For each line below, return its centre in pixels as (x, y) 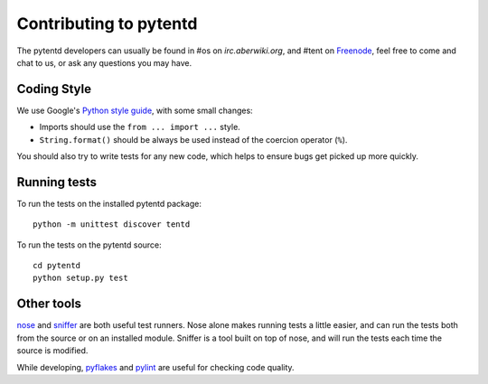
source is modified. (52, 351)
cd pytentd (57, 266)
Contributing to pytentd (107, 23)
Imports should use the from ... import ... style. (140, 127)
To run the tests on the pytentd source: (89, 245)
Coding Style (54, 89)
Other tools (49, 304)
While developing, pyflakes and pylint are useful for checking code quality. (155, 367)
